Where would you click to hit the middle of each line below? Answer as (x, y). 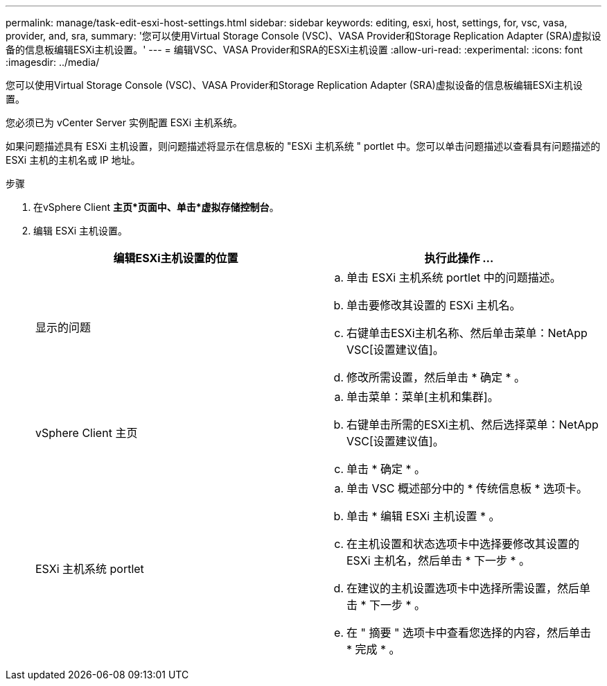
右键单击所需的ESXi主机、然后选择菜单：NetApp (473, 425)
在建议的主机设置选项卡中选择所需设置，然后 (463, 588)
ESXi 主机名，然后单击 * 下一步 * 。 (439, 560)
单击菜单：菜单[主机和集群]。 (423, 397)
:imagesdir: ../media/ (53, 62)
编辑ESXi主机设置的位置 (176, 258)
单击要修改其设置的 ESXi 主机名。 (434, 305)
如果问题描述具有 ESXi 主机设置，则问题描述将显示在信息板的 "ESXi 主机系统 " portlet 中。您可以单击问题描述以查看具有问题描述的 (303, 146)
